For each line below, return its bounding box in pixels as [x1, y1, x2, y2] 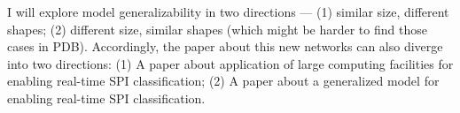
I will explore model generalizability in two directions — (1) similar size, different [7, 3, 449, 20]
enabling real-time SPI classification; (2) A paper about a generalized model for [7, 72, 440, 90]
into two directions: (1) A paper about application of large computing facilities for [7, 54, 454, 72]
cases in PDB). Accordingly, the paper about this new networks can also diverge [7, 37, 443, 56]
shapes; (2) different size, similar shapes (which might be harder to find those [7, 19, 427, 38]
